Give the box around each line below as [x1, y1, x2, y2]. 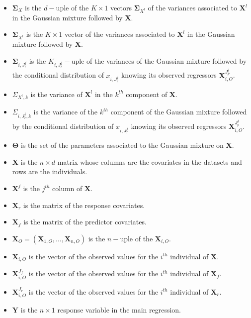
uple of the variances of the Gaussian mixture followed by [71, 55, 247, 66]
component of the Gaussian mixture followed [110, 106, 247, 117]
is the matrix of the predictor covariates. [23, 216, 147, 227]
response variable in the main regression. [57, 305, 181, 315]
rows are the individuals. [12, 166, 87, 177]
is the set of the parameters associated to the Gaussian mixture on [20, 140, 224, 150]
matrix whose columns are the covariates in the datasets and [57, 156, 242, 167]
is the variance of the [33, 106, 98, 117]
